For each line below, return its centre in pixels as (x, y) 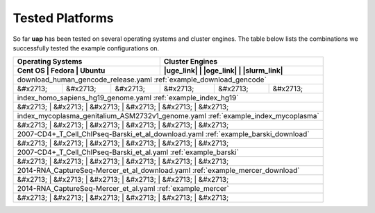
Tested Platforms (63, 18)
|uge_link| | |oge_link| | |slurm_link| (224, 71)
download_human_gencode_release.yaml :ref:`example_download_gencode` (142, 80)
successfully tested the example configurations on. (86, 48)
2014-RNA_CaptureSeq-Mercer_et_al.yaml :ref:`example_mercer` (123, 189)
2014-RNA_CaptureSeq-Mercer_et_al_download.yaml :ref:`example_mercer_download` (158, 171)
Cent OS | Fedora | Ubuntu (61, 71)
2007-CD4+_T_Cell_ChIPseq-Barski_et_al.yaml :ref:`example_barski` (128, 152)
